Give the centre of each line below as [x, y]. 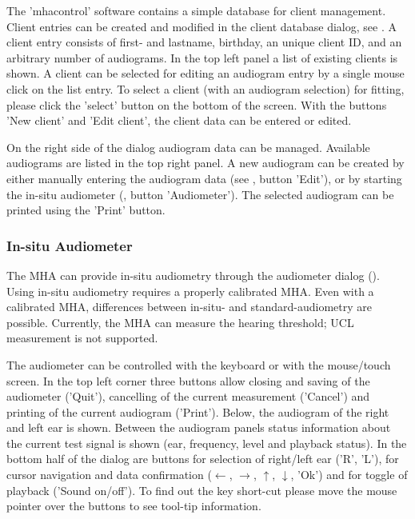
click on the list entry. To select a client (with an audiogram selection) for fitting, [206, 88]
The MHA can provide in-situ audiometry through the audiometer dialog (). [193, 275]
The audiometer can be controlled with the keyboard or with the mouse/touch [199, 364]
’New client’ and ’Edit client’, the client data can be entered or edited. [179, 120]
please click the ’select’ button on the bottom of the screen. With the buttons [197, 104]
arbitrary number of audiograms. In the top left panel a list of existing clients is [202, 57]
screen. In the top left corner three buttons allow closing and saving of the [188, 380]
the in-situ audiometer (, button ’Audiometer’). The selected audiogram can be [200, 194]
